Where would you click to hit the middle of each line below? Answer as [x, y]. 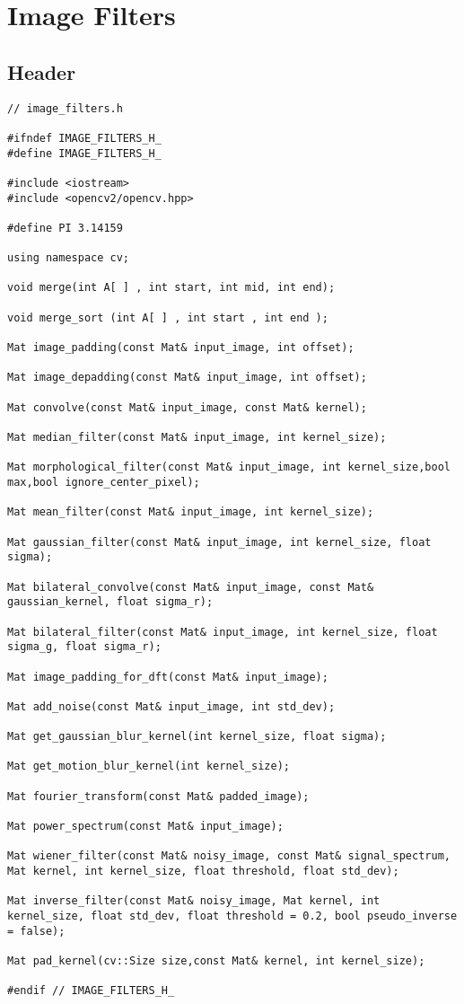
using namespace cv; [69, 258]
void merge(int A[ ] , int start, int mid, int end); [171, 288]
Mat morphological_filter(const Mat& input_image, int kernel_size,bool [229, 467]
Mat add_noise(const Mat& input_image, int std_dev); [171, 706]
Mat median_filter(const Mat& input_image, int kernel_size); [197, 438]
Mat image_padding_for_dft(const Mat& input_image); [168, 677]
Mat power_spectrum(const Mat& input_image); [145, 827]
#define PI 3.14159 [65, 228]
